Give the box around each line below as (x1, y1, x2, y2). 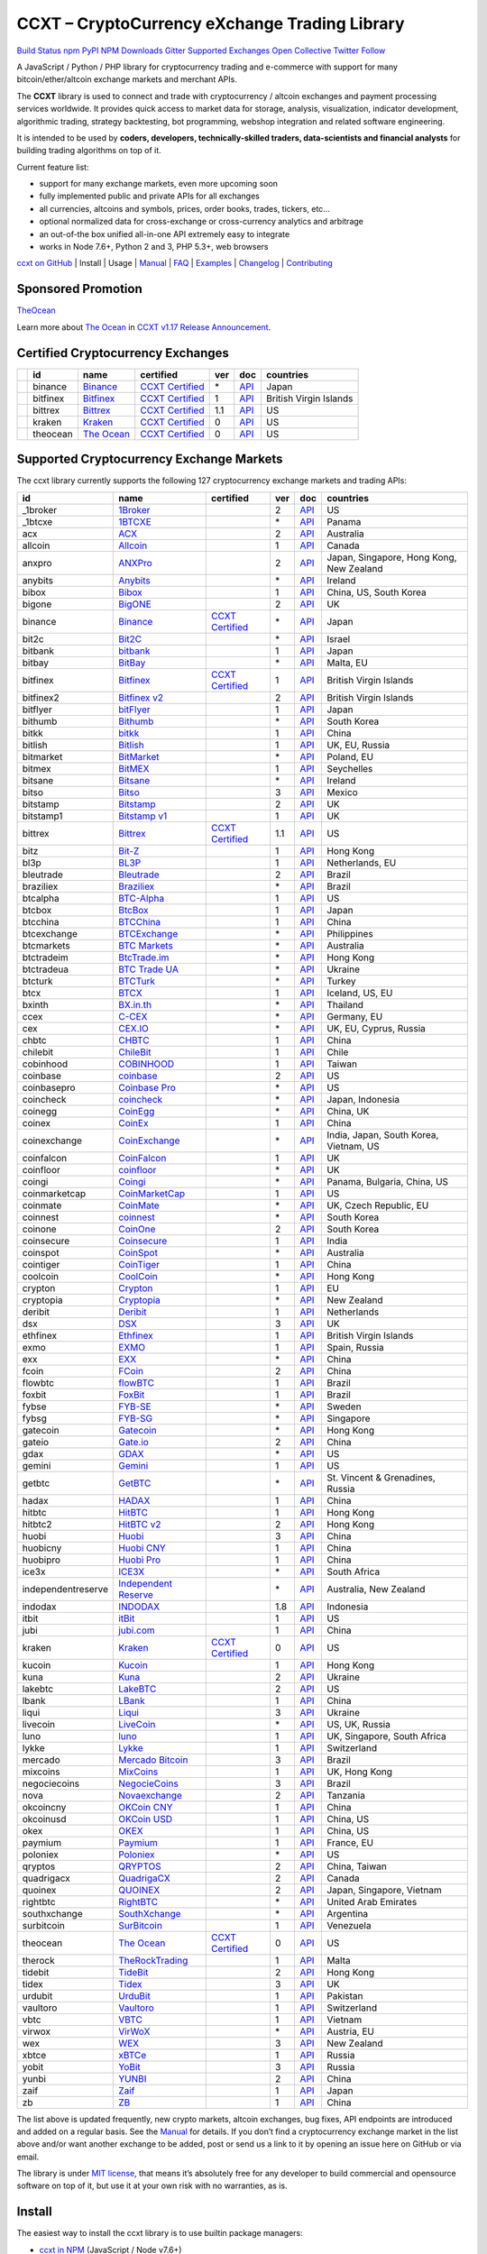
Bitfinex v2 (118, 691, 164, 703)
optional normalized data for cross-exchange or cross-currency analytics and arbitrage (39, 216, 364, 227)
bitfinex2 (22, 691, 60, 703)
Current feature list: (16, 161, 89, 172)
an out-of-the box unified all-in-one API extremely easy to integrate (39, 228, 290, 239)
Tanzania (326, 1789, 365, 1801)
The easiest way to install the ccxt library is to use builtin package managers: (16, 2228, 304, 2239)
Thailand (326, 998, 364, 1011)
